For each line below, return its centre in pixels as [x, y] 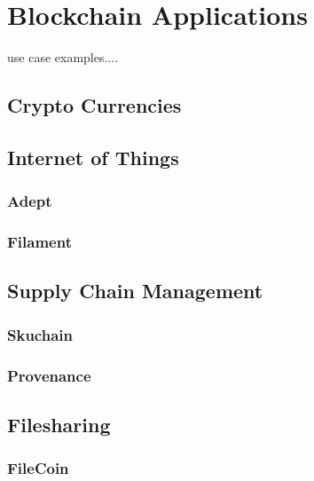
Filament [39, 242]
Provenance [49, 375]
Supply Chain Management [135, 291]
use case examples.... [63, 57]
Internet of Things [93, 157]
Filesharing [59, 424]
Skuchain [40, 334]
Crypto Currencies [94, 105]
